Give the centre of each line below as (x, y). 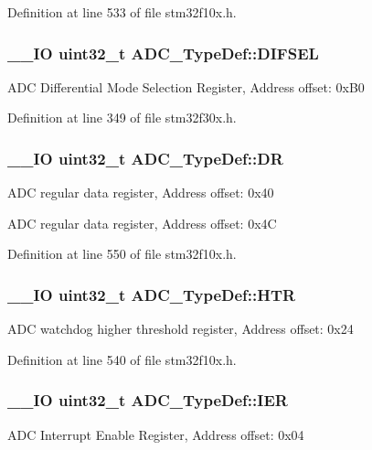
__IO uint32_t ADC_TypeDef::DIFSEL (163, 53)
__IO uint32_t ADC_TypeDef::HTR (152, 294)
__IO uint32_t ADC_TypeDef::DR (145, 158)
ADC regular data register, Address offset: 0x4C (142, 223)
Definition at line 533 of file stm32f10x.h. (122, 12)
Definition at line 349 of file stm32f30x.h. (122, 118)
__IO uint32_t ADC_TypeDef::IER (148, 400)
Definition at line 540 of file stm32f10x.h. (122, 359)
